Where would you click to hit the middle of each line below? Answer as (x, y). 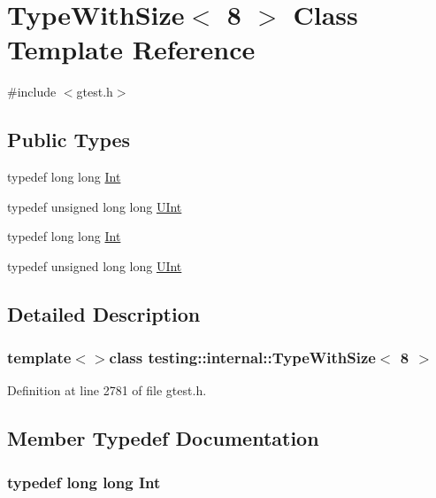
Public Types (69, 140)
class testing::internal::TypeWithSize (242, 358)
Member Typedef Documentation (163, 438)
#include (32, 92)
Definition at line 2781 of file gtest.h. (107, 390)
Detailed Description (104, 313)
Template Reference (131, 49)
